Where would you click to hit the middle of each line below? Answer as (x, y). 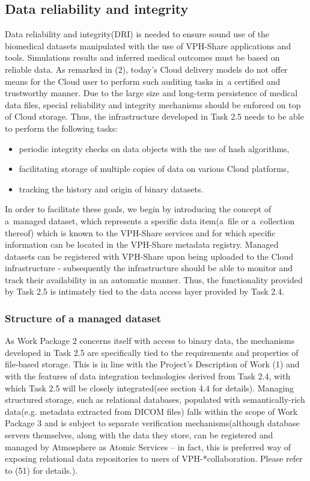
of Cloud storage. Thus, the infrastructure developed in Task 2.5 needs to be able (154, 116)
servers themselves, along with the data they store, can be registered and (139, 435)
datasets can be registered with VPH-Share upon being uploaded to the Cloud (149, 256)
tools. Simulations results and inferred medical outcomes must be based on (142, 57)
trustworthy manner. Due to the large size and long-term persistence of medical (151, 93)
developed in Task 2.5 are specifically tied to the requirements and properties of (152, 352)
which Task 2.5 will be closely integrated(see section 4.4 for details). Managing (150, 388)
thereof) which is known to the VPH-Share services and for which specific (140, 232)
